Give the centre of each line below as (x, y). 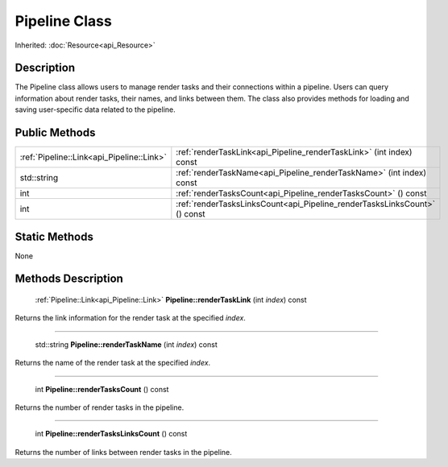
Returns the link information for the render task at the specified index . (130, 318)
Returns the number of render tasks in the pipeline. (100, 407)
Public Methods (55, 133)
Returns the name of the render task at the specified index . (113, 363)
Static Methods (54, 236)
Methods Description (69, 279)
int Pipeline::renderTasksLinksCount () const (111, 434)
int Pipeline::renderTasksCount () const (102, 389)
